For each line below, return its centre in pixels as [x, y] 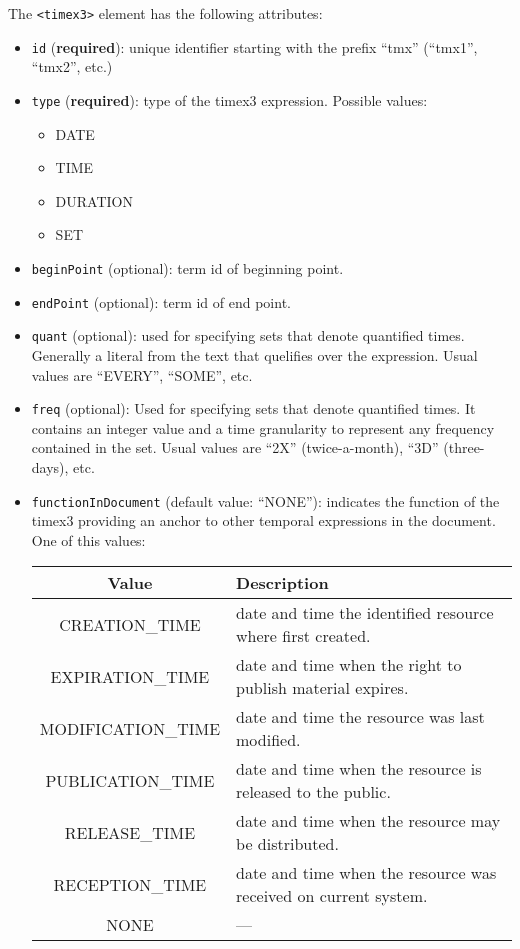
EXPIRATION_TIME [130, 676]
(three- [464, 447]
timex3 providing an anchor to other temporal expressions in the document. [263, 520]
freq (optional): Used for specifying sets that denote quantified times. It [253, 408]
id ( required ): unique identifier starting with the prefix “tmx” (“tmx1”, [254, 46]
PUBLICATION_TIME [130, 780]
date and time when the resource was [366, 873]
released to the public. [313, 792]
